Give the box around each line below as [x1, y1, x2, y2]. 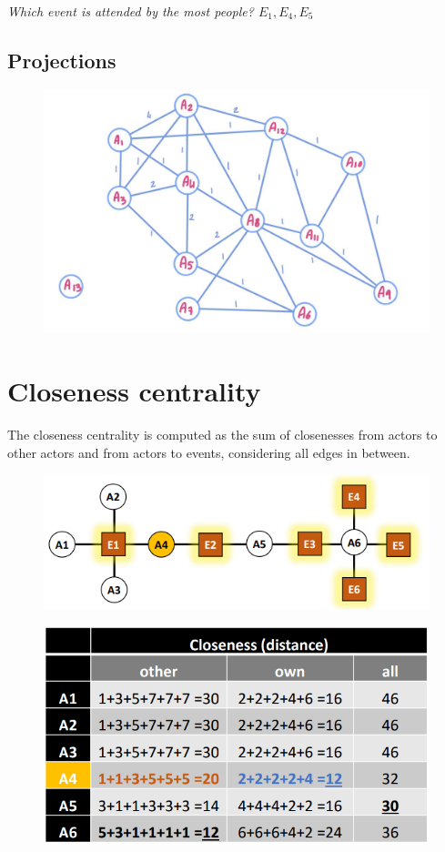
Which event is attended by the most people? [7, 2, 254, 20]
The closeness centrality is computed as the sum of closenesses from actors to [7, 425, 438, 443]
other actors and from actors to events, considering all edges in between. [7, 442, 410, 461]
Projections [7, 46, 116, 74]
